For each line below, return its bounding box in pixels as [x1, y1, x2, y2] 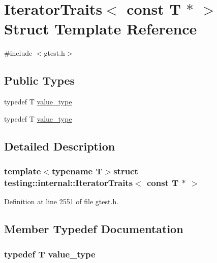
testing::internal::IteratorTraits [4, 176, 133, 189]
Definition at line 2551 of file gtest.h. [4, 196, 119, 207]
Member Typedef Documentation [4, 221, 183, 237]
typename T [51, 165, 103, 177]
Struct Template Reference [4, 18, 197, 39]
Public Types [4, 72, 75, 88]
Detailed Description [4, 138, 115, 154]
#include [4, 48, 33, 58]
